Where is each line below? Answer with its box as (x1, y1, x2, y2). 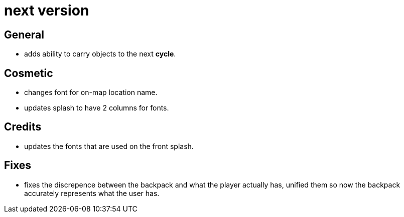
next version (4, 2, 89, 19)
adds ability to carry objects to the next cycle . (24, 49, 176, 58)
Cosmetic (4, 66, 53, 79)
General (4, 28, 45, 41)
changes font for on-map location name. (24, 88, 158, 97)
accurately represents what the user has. (24, 188, 160, 197)
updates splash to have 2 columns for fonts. (24, 103, 169, 112)
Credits (4, 120, 42, 133)
